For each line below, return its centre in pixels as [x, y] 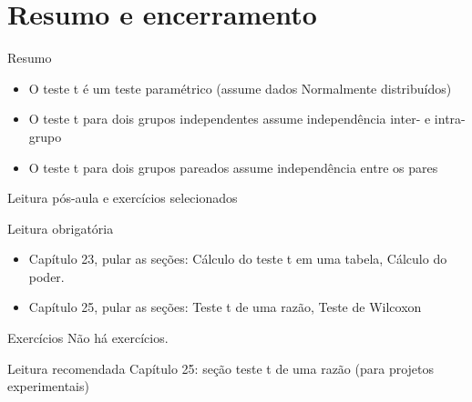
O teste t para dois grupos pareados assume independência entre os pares [233, 167]
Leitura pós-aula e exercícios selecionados [123, 198]
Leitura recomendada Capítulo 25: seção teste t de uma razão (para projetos [221, 368]
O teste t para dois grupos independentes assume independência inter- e [230, 119]
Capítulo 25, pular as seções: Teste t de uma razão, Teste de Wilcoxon [225, 307]
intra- [450, 119]
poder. [46, 276]
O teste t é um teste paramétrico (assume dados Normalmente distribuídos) [240, 88]
